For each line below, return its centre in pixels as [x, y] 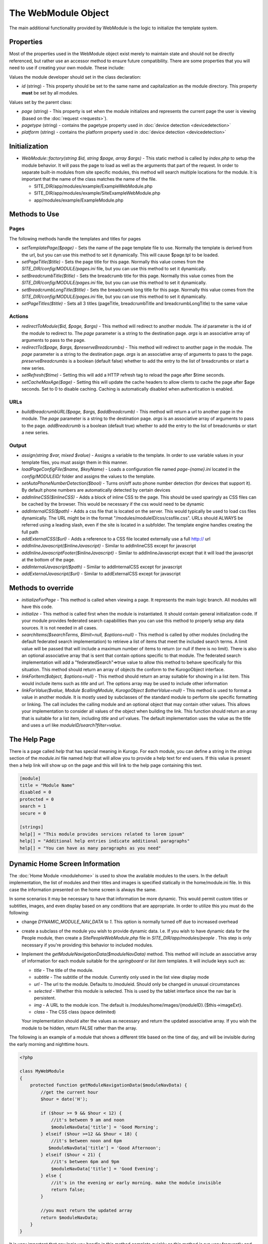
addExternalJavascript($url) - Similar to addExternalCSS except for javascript [101, 574]
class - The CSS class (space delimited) [75, 1012]
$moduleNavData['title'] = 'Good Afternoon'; [105, 1148]
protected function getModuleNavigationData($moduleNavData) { [109, 1085]
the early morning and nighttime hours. [49, 1044]
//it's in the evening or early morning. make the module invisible [136, 1183]
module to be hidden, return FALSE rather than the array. [79, 1028]
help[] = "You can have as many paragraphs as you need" [90, 848]
